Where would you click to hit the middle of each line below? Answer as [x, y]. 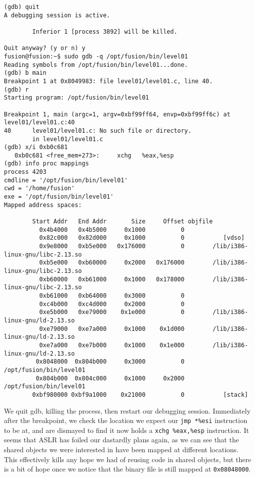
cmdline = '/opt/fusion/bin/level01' [66, 180]
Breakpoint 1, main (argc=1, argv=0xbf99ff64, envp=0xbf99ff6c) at [117, 114]
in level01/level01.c [68, 139]
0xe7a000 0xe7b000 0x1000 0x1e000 [112, 345]
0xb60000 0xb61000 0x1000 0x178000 [112, 279]
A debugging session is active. [57, 15]
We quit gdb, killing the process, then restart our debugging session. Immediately [127, 410]
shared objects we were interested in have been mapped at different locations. [121, 449]
